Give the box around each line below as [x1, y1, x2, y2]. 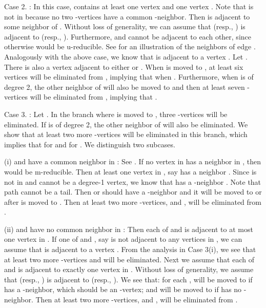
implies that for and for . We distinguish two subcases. [4, 139, 175, 149]
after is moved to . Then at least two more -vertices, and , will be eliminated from [4, 196, 261, 207]
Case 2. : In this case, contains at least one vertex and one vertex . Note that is [4, 1, 254, 11]
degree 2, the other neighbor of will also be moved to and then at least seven [4, 81, 245, 92]
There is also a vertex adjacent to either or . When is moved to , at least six [4, 61, 243, 72]
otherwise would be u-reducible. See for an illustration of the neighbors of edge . [4, 41, 256, 52]
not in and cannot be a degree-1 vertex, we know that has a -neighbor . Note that [4, 176, 261, 187]
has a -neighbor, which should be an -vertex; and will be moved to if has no [4, 284, 242, 295]
